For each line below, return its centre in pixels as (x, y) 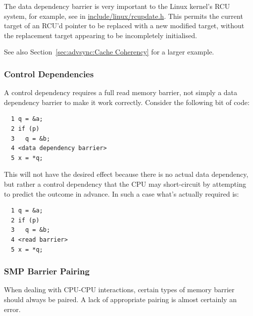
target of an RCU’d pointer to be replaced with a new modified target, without (124, 26)
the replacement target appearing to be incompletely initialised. (101, 35)
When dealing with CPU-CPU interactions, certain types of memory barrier (119, 290)
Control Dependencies (49, 74)
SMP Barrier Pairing (47, 271)
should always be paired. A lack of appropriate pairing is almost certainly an (120, 299)
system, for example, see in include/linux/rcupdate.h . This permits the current (124, 16)
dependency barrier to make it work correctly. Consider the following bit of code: (127, 102)
